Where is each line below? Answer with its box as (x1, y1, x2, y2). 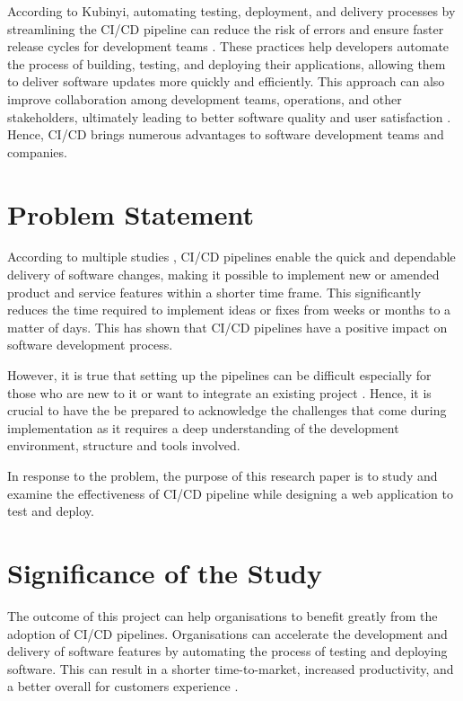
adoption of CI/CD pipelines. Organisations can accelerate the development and (7, 624, 448, 643)
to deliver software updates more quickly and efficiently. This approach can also (7, 72, 445, 91)
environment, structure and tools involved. (7, 436, 240, 455)
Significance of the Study (7, 554, 323, 590)
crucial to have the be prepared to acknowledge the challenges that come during (7, 401, 447, 420)
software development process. (7, 335, 173, 354)
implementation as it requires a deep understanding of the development (7, 418, 399, 437)
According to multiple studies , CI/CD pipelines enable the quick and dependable (7, 247, 456, 266)
